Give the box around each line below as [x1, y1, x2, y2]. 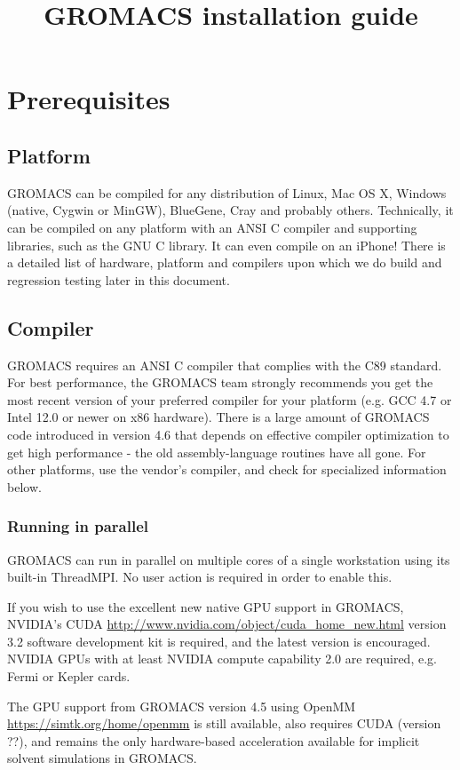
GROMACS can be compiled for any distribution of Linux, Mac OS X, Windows [7, 183, 447, 202]
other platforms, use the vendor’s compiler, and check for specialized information [7, 460, 447, 479]
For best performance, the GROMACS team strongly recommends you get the [7, 373, 433, 392]
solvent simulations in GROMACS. [7, 749, 197, 767]
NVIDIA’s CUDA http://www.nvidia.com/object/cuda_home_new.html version [7, 615, 447, 633]
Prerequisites [7, 81, 171, 117]
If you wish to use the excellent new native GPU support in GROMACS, [7, 597, 404, 615]
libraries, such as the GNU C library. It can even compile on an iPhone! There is [7, 235, 446, 254]
